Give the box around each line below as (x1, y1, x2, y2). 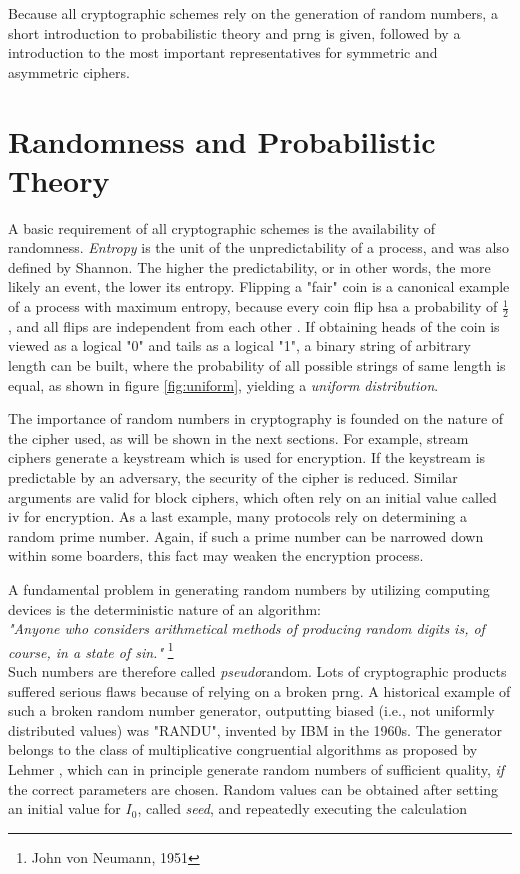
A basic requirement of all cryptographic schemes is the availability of (8, 217, 436, 238)
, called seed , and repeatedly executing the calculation (137, 798, 468, 819)
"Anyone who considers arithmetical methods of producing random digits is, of (8, 618, 485, 639)
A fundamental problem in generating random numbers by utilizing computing (8, 579, 490, 600)
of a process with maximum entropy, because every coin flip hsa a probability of (8, 296, 498, 317)
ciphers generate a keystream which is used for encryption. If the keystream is (8, 447, 486, 468)
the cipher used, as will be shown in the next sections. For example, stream (8, 427, 469, 448)
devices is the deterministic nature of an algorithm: (8, 598, 322, 619)
